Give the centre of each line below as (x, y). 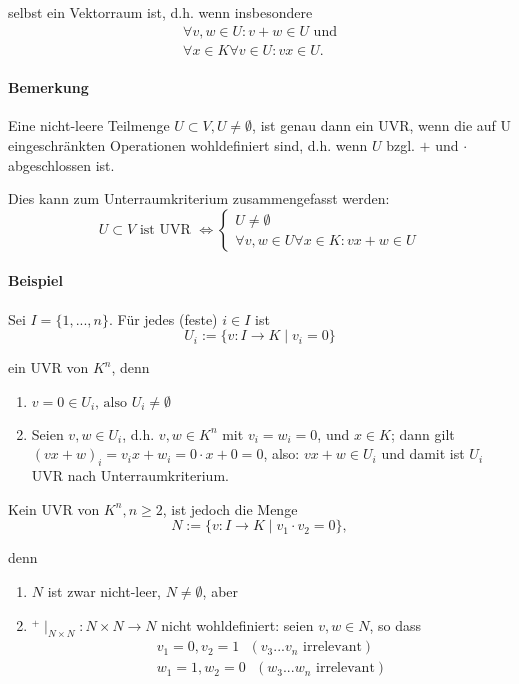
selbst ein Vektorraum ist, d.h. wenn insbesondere (160, 12)
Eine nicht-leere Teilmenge (89, 125)
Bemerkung (48, 87)
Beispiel (35, 280)
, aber (220, 590)
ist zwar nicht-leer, (104, 590)
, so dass (395, 624)
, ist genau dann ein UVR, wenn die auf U (381, 125)
